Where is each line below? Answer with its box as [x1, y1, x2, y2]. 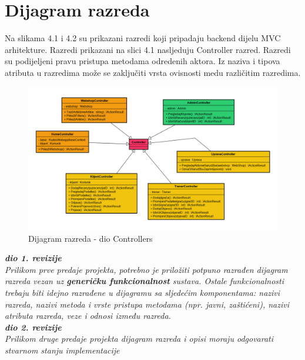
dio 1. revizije [5, 252, 62, 264]
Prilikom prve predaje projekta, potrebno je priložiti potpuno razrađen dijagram [5, 263, 288, 275]
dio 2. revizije [5, 321, 62, 333]
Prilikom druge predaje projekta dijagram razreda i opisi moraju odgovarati [5, 332, 274, 345]
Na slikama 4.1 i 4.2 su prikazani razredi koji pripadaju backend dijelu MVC [5, 32, 281, 44]
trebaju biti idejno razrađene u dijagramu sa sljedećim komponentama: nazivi [5, 286, 280, 298]
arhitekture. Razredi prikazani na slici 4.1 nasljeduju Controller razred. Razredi [5, 43, 291, 55]
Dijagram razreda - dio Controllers [28, 232, 153, 244]
